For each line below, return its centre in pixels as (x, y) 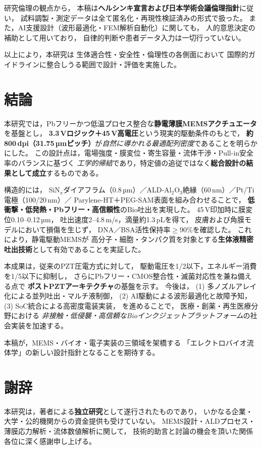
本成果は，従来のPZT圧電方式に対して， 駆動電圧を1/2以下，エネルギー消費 (130, 266)
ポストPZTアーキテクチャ (71, 286)
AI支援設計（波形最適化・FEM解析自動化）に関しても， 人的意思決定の (137, 28)
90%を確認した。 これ (216, 229)
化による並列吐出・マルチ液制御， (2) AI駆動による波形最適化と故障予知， (128, 296)
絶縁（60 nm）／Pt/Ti (218, 190)
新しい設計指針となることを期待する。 (96, 352)
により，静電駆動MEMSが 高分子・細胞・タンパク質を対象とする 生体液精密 (129, 239)
